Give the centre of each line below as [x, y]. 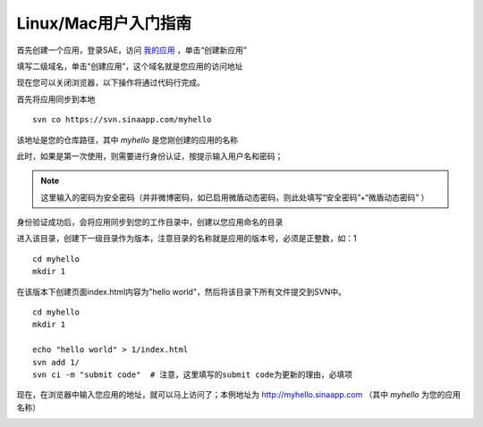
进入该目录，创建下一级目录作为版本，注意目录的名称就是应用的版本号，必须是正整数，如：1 [186, 239]
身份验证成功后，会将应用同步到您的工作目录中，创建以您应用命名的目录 [150, 222]
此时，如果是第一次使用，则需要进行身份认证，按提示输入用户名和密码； [150, 155]
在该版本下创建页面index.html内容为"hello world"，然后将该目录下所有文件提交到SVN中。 [182, 291]
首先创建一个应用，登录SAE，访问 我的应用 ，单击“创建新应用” [132, 50]
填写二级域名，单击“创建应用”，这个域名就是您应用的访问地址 [130, 66]
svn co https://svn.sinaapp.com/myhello [122, 120]
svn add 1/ [56, 362]
